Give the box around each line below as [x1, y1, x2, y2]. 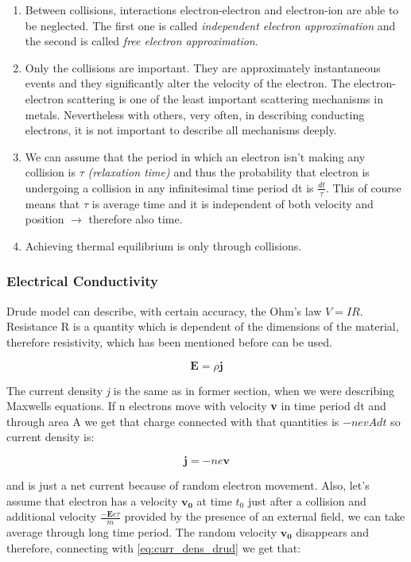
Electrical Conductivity [6, 271, 158, 291]
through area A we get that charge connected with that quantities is [6, 413, 339, 429]
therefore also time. [88, 211, 183, 227]
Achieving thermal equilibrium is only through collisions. [25, 237, 302, 254]
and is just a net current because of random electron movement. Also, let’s [6, 476, 370, 493]
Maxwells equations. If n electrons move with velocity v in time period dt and [6, 397, 386, 414]
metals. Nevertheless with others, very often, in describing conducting [25, 106, 365, 122]
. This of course [325, 179, 401, 196]
